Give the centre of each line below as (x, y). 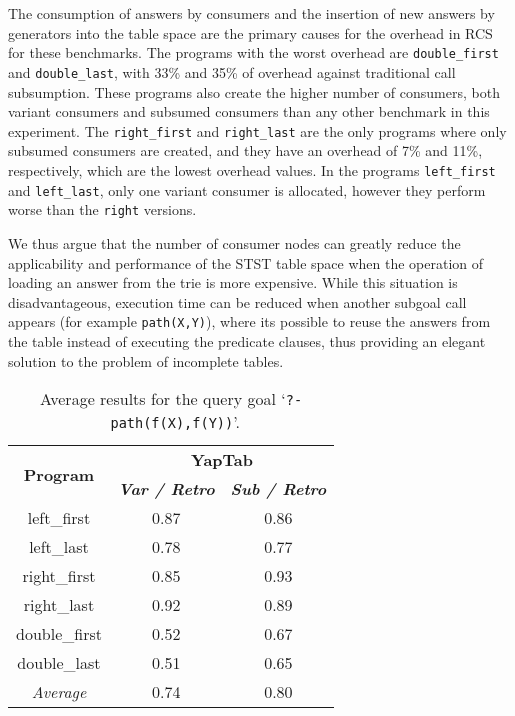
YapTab (222, 460)
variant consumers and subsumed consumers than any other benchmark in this (249, 111)
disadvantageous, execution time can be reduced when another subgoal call (237, 301)
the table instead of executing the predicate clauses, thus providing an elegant (247, 340)
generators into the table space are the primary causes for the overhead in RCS (250, 32)
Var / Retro (166, 489)
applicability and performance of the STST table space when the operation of (246, 262)
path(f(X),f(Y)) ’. (175, 422)
